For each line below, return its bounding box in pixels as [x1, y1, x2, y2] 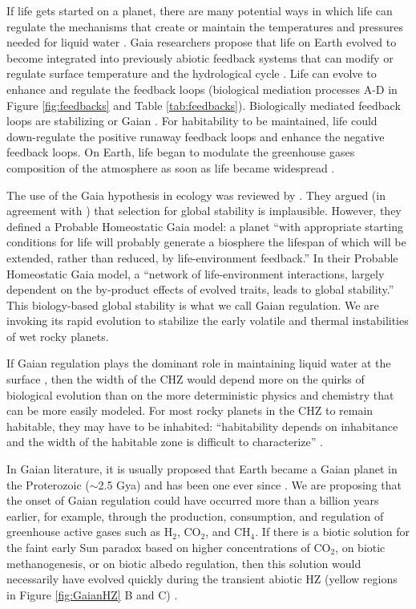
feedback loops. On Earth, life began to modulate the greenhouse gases [6, 144, 355, 160]
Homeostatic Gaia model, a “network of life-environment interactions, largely [6, 265, 385, 282]
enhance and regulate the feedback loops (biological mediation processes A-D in [6, 80, 398, 97]
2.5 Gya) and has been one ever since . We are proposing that [98, 476, 402, 493]
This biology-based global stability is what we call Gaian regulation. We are [6, 296, 379, 313]
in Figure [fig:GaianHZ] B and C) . [6, 586, 178, 603]
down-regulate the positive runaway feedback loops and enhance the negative [6, 128, 385, 144]
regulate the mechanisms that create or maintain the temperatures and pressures [6, 18, 403, 35]
